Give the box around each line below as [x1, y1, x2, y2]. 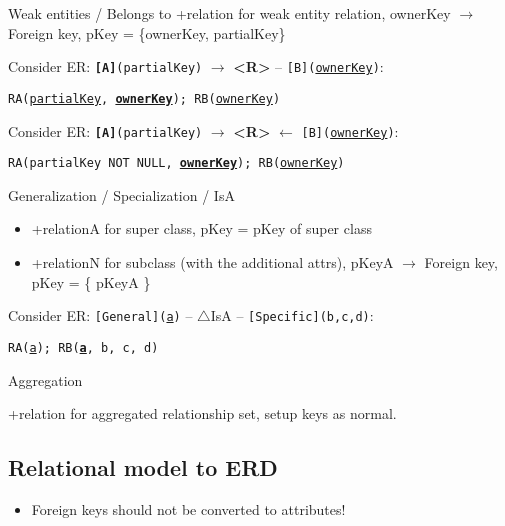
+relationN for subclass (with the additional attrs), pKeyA [31, 252, 394, 272]
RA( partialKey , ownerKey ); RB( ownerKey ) [8, 91, 281, 106]
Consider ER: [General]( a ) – [8, 305, 193, 326]
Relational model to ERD [8, 452, 278, 483]
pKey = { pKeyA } [31, 271, 151, 292]
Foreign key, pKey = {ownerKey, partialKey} [8, 22, 286, 43]
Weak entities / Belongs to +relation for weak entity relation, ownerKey [8, 3, 451, 23]
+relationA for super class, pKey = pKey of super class [31, 218, 372, 239]
